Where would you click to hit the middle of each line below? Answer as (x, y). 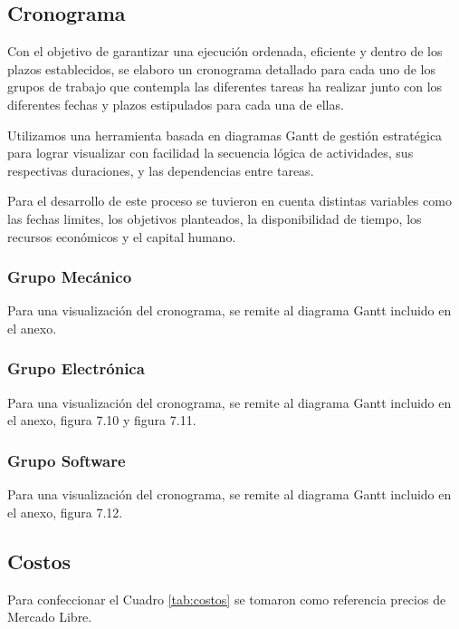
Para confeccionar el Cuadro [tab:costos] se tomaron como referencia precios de (227, 599)
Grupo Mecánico (70, 277)
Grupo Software (67, 460)
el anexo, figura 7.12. (65, 512)
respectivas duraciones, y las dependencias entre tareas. (161, 170)
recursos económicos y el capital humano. (122, 236)
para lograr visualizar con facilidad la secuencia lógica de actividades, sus (210, 153)
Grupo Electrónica (76, 368)
